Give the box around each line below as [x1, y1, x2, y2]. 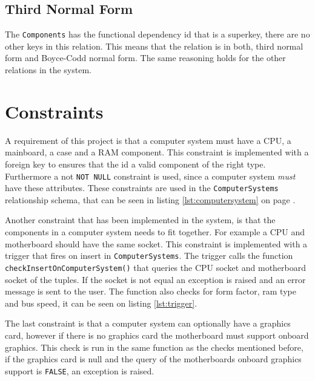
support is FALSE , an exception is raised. [5, 364, 154, 377]
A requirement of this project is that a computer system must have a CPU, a [5, 134, 291, 146]
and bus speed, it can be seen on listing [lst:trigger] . [5, 296, 197, 309]
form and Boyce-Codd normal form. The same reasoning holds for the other [5, 51, 286, 64]
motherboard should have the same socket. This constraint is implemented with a [5, 237, 308, 250]
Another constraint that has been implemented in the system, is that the [5, 213, 276, 226]
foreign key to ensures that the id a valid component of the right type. [5, 157, 266, 170]
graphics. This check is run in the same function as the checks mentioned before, [5, 340, 303, 353]
